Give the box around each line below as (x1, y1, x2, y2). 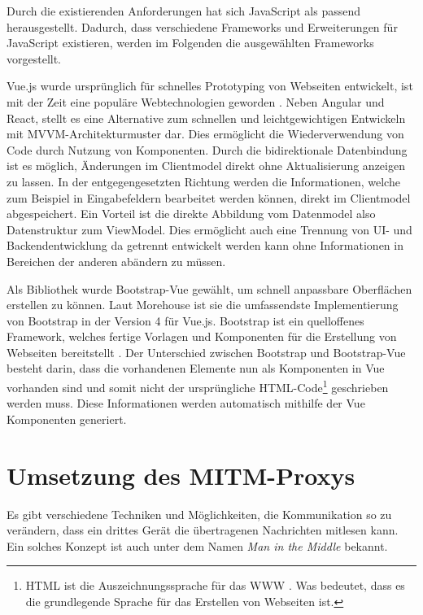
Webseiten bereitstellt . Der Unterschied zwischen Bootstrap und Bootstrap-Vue (7, 343, 406, 360)
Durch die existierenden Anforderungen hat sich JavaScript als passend (7, 2, 360, 19)
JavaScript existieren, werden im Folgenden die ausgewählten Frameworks (7, 34, 374, 51)
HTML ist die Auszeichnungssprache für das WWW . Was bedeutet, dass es (25, 577, 405, 594)
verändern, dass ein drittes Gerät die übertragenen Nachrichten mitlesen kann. (7, 521, 399, 539)
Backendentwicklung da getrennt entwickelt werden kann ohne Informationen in (7, 237, 403, 254)
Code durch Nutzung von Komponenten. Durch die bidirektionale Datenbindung (7, 141, 408, 158)
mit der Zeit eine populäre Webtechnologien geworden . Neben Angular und (7, 93, 385, 110)
